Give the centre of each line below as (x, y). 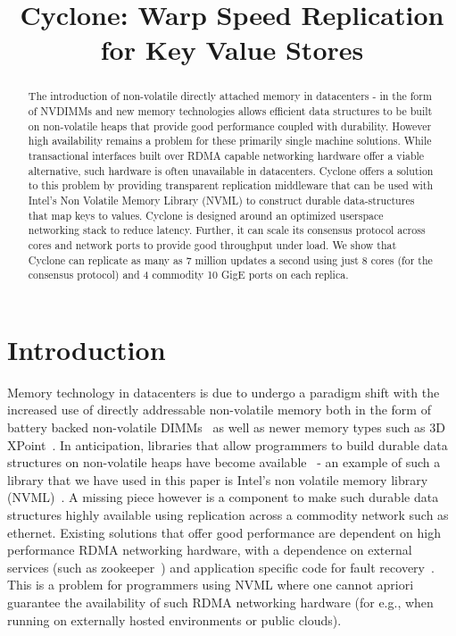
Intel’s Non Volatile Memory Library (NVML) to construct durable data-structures (221, 200)
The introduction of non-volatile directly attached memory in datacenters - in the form (230, 96)
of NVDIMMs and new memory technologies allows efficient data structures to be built (230, 111)
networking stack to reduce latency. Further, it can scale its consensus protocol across (227, 230)
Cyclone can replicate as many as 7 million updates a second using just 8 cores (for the (230, 259)
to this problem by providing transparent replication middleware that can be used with (231, 185)
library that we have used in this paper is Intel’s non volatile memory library (218, 479)
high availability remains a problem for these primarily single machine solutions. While (230, 141)
